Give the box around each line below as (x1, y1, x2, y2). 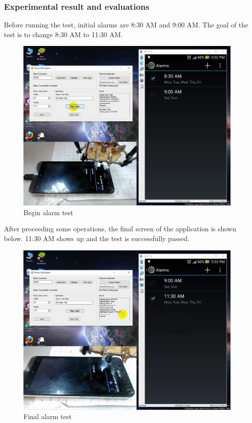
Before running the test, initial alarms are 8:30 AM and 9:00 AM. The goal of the (4, 20, 249, 30)
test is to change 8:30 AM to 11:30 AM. (4, 29, 123, 39)
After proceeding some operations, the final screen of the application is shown (4, 223, 236, 234)
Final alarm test (23, 411, 72, 422)
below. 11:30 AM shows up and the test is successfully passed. (4, 233, 189, 244)
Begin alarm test (23, 207, 73, 217)
